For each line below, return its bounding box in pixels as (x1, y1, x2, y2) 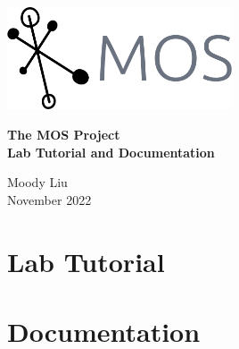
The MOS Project (7, 125, 120, 143)
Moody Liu (7, 173, 68, 192)
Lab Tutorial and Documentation (7, 142, 215, 161)
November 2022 (7, 190, 92, 209)
